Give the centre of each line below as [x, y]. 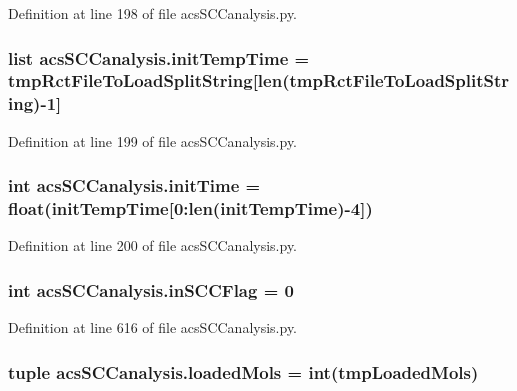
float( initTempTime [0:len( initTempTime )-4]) [190, 208]
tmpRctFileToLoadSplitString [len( [149, 80]
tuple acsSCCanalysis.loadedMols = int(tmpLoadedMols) [243, 371]
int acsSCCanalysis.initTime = [134, 185]
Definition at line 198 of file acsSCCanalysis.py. [153, 13]
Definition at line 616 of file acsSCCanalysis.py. [153, 327]
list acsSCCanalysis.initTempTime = [159, 57]
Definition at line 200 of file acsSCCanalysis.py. [153, 245]
